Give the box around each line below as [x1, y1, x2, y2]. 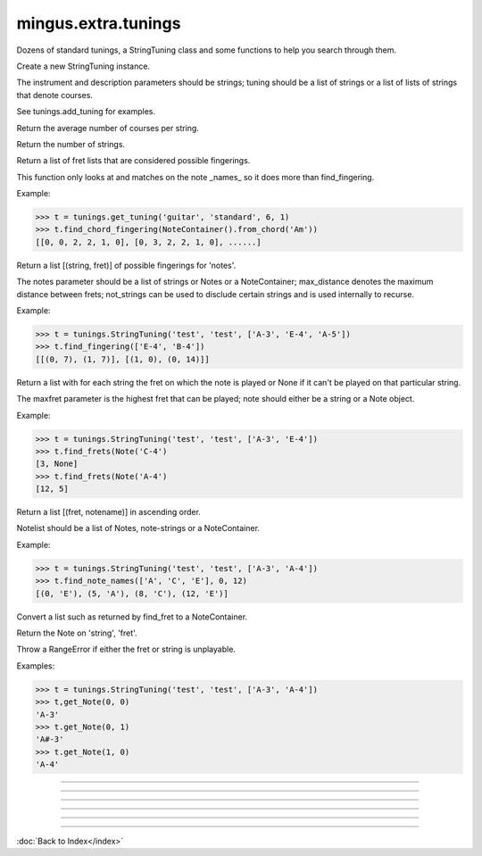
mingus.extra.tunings [16, 13, 181, 33]
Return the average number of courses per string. [16, 122, 200, 133]
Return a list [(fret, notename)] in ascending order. [16, 507, 201, 518]
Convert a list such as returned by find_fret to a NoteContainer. [16, 611, 248, 622]
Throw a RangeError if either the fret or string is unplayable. [16, 644, 237, 655]
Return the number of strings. [16, 138, 125, 149]
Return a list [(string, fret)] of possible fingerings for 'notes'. [16, 260, 237, 270]
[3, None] [35, 459, 79, 469]
